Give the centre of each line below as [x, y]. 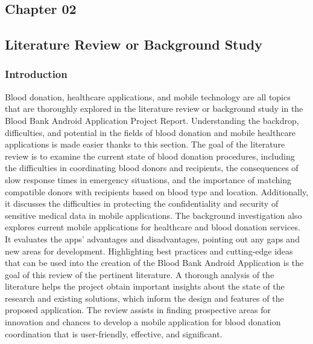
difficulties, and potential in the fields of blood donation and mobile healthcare [150, 132]
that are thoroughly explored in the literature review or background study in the [154, 109]
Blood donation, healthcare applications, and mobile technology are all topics [148, 96]
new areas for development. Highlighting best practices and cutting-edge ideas [149, 251]
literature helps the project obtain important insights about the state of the [145, 286]
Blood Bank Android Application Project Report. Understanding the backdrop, [152, 120]
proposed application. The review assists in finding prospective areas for [138, 310]
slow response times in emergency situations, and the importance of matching [148, 179]
